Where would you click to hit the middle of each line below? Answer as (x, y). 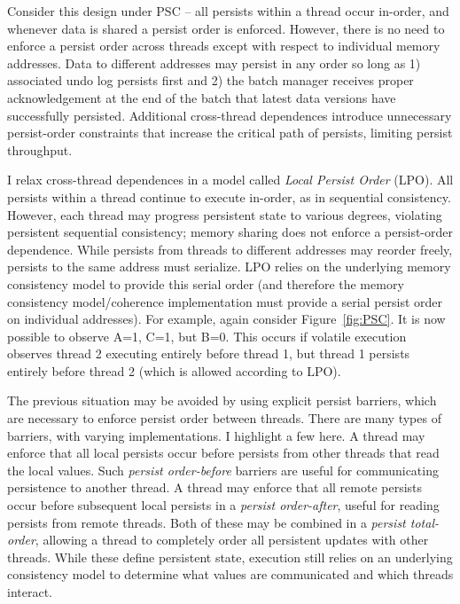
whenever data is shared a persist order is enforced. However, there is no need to (226, 28)
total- (424, 522)
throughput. (40, 149)
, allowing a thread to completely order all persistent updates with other (232, 540)
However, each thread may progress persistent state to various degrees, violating (225, 214)
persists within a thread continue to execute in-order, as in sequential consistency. (229, 196)
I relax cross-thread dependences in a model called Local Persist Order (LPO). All (230, 180)
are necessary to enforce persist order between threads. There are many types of (224, 418)
